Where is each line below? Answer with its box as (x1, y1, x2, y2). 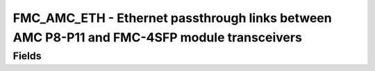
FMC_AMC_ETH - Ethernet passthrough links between (12, 10, 333, 26)
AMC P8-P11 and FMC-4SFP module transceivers (12, 30, 302, 45)
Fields (12, 50, 42, 62)
